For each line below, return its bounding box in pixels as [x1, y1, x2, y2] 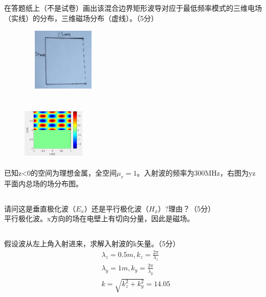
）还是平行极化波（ [84, 203, 149, 214]
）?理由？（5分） [158, 203, 215, 214]
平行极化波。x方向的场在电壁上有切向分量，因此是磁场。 [4, 213, 194, 224]
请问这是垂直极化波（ [4, 203, 76, 214]
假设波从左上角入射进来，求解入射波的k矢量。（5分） [4, 238, 180, 249]
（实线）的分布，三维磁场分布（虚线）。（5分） [4, 12, 158, 23]
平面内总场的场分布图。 [4, 178, 83, 188]
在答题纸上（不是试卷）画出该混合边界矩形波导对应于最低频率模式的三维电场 [4, 3, 262, 13]
